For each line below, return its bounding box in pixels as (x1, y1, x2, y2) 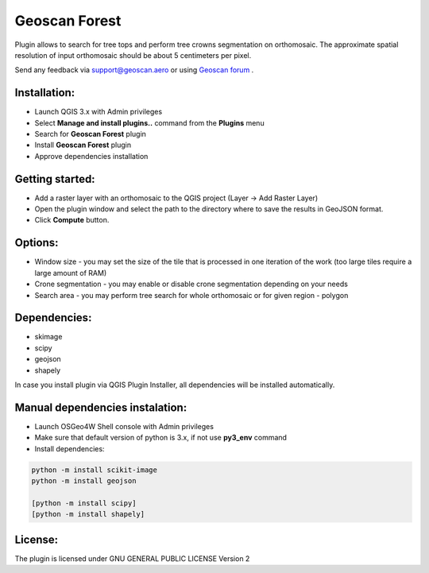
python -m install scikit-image (31, 465, 158, 474)
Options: (14, 236, 59, 250)
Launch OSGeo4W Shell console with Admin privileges (34, 421, 214, 431)
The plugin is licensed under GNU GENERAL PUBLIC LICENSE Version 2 (14, 553, 250, 563)
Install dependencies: (34, 443, 105, 453)
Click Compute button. (34, 215, 110, 225)
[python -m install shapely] (31, 509, 145, 519)
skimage (34, 332, 63, 342)
